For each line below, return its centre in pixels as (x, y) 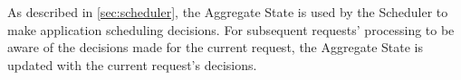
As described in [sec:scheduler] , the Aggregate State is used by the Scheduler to (228, 12)
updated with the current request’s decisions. (132, 64)
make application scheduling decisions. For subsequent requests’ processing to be (231, 29)
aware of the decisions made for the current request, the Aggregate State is (215, 47)
